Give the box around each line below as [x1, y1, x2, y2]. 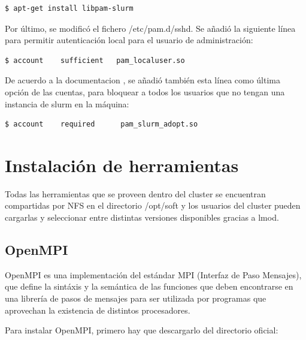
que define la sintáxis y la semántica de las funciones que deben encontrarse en [5, 280, 293, 293]
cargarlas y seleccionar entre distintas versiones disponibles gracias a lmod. [5, 211, 279, 224]
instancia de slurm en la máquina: [5, 97, 129, 110]
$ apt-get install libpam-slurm [5, 4, 134, 13]
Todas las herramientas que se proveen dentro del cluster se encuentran [5, 187, 266, 200]
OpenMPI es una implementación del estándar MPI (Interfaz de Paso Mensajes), [5, 268, 302, 281]
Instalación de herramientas [5, 152, 239, 177]
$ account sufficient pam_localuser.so [5, 56, 185, 65]
